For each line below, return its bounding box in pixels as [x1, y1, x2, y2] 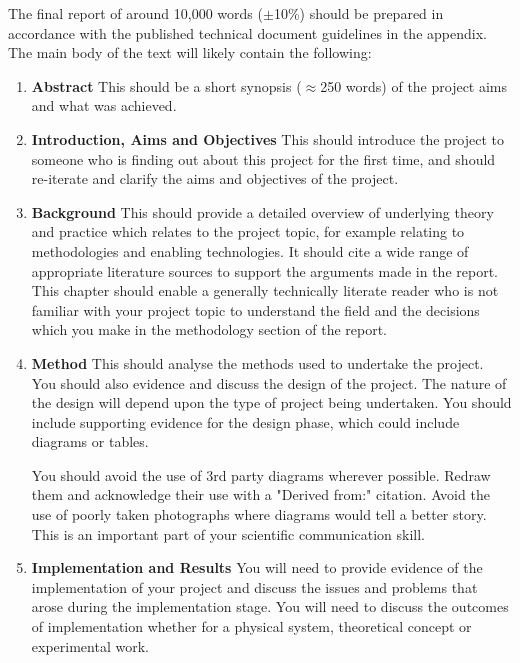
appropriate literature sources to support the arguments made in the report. [31, 260, 498, 281]
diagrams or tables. [31, 431, 149, 452]
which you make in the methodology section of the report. [31, 319, 388, 340]
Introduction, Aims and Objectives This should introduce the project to [31, 128, 505, 149]
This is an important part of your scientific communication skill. [31, 523, 426, 544]
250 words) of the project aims [320, 75, 508, 96]
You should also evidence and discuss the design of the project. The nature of [31, 372, 507, 393]
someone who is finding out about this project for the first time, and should [31, 148, 496, 169]
